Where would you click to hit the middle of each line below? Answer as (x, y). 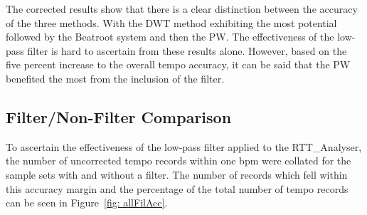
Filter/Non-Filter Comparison (119, 116)
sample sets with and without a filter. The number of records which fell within (177, 174)
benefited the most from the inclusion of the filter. (115, 78)
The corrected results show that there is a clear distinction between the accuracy (182, 9)
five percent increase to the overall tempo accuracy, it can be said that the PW (178, 64)
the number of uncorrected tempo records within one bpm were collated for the (179, 161)
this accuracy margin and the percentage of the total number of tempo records (177, 188)
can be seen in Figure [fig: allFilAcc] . (87, 203)
